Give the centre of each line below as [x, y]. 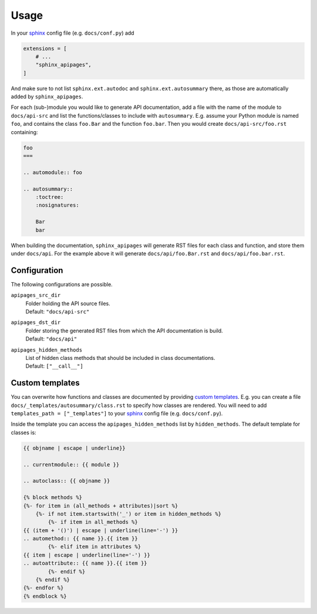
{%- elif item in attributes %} [94, 547]
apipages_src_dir [36, 295]
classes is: [23, 432]
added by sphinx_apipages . [47, 96]
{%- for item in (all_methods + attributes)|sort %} [101, 505]
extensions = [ [45, 48]
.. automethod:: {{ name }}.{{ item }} [80, 539]
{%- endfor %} [43, 588]
